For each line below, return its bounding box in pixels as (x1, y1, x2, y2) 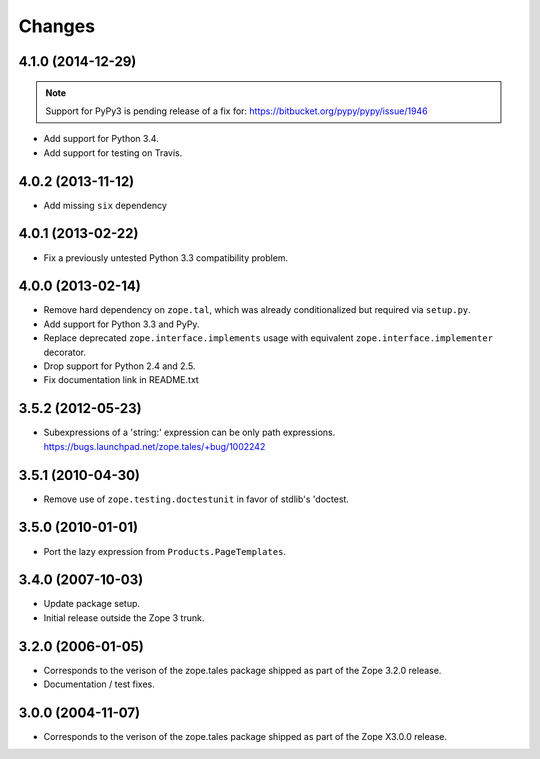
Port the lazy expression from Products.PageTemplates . (43, 545, 287, 557)
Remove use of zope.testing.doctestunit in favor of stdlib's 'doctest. (43, 493, 350, 505)
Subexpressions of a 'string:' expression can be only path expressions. (43, 426, 336, 439)
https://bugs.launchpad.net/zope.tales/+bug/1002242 (43, 440, 266, 452)
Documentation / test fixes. (43, 678, 155, 690)
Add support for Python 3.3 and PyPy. (43, 318, 200, 330)
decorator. (43, 346, 87, 358)
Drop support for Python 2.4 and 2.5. (43, 360, 196, 372)
